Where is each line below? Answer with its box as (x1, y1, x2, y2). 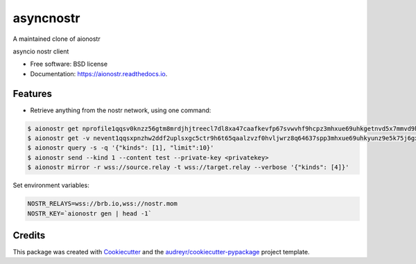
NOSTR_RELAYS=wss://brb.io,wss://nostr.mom (27, 200, 178, 208)
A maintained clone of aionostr (12, 35, 101, 43)
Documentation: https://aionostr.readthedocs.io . (30, 69, 168, 78)
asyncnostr (12, 10, 80, 26)
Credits (12, 229, 46, 241)
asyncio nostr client (12, 47, 69, 55)
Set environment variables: (12, 181, 89, 190)
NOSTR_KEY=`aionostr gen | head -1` (27, 209, 153, 218)
